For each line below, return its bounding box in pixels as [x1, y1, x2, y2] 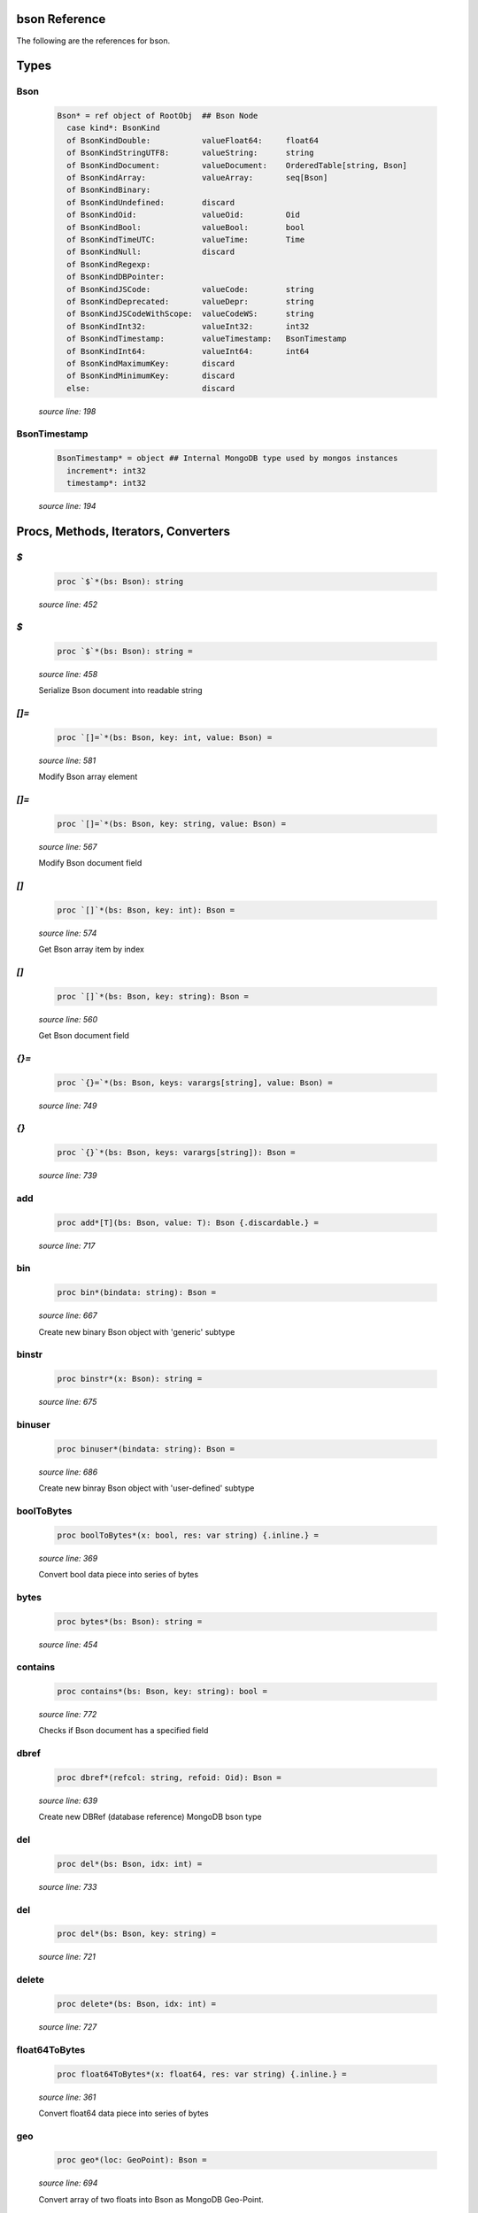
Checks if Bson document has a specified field [38, 1725, 209, 1736]
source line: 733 [38, 1881, 97, 1892]
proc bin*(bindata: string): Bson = [57, 1288, 217, 1298]
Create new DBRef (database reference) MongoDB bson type [38, 1811, 263, 1823]
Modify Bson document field [38, 858, 143, 868]
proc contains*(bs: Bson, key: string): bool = [57, 1686, 267, 1697]
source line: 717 [38, 1240, 96, 1251]
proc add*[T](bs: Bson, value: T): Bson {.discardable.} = [57, 1217, 319, 1228]
